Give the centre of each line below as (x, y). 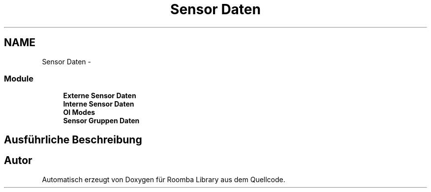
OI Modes (79, 112)
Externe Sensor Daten (100, 96)
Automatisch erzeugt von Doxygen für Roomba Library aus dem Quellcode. (164, 179)
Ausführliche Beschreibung (73, 139)
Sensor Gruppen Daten (101, 121)
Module (19, 78)
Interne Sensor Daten (99, 104)
